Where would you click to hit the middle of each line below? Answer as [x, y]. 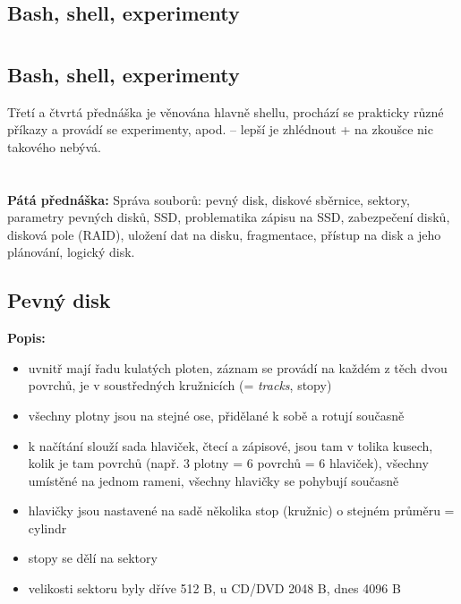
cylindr [47, 527]
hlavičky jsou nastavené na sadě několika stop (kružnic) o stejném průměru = [241, 510]
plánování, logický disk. [71, 252]
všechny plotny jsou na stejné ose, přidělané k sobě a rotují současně [216, 415]
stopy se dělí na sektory [93, 558]
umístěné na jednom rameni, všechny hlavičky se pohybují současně [213, 480]
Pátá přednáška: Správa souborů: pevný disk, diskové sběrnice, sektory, [209, 199]
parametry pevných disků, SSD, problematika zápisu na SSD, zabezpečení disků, [229, 217]
